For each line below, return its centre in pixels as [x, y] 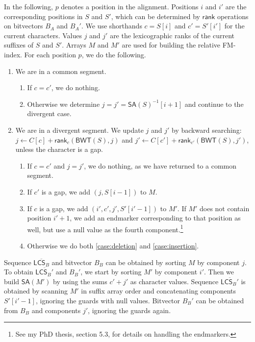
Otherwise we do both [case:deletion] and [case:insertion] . [113, 245]
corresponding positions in [43, 16]
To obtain [19, 272]
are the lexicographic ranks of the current [172, 35]
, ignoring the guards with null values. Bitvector [108, 300]
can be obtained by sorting [146, 262]
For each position [50, 54]
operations [233, 16]
